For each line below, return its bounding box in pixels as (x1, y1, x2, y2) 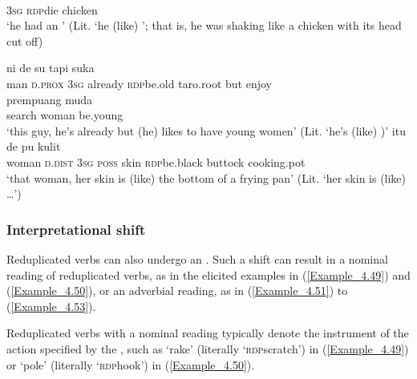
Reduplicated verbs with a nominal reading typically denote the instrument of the (6, 325, 409, 341)
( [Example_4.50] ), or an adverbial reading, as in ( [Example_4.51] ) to (6, 282, 348, 299)
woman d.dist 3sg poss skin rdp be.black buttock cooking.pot (6, 153, 306, 170)
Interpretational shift (6, 219, 146, 239)
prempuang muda (6, 91, 93, 107)
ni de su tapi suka (6, 59, 95, 76)
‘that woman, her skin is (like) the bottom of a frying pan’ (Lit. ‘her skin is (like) (6, 169, 407, 186)
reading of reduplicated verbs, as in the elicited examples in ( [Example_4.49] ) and (6, 266, 411, 283)
